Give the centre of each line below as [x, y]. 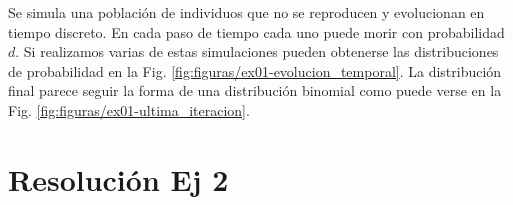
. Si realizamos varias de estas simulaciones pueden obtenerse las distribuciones [257, 51]
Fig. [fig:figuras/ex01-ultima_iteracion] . [129, 109]
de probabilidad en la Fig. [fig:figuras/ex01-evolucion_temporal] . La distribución [255, 70]
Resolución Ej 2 [118, 178]
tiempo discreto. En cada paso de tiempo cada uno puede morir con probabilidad [256, 31]
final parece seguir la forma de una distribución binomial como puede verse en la [255, 90]
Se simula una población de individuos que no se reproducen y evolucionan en [246, 12]
